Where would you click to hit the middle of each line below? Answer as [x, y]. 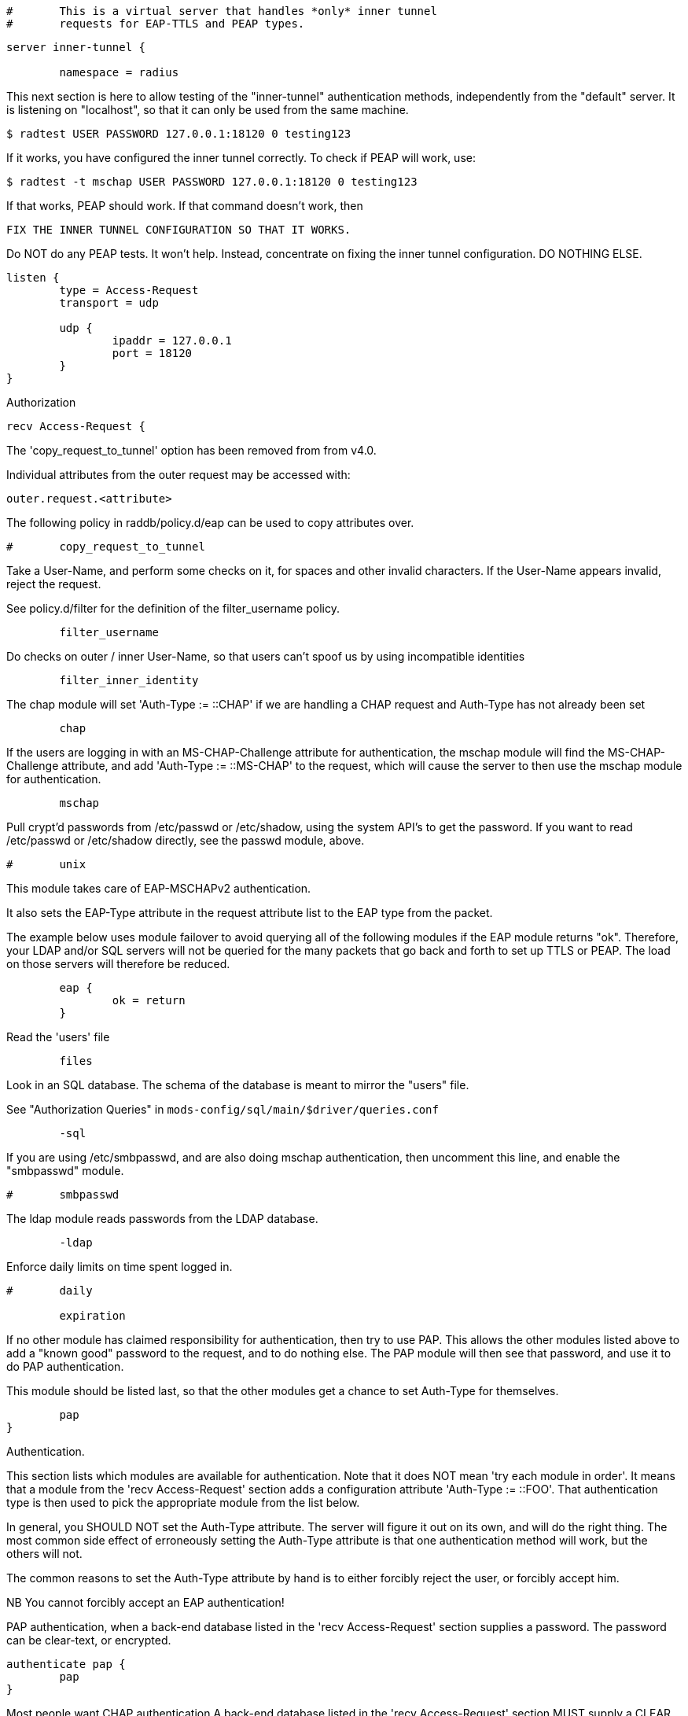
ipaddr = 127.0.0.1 [172, 341]
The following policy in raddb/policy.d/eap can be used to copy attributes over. [210, 523]
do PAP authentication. [65, 1366]
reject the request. [54, 584]
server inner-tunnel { [76, 47]
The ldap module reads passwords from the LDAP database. [162, 1219]
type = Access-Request [129, 290]
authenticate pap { [66, 1664]
